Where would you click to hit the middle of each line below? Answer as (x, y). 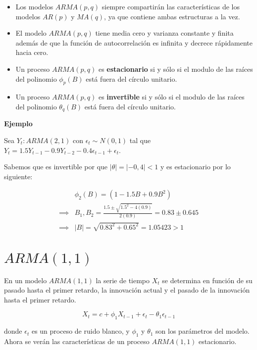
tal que (140, 140)
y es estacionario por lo (195, 167)
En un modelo (26, 280)
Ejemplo (18, 124)
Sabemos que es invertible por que (56, 167)
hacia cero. (32, 52)
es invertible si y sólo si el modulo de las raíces (171, 97)
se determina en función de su (207, 280)
